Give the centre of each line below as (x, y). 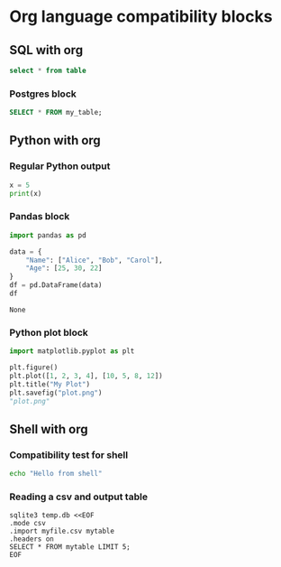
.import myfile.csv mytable (62, 531)
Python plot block (49, 332)
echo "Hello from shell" (56, 474)
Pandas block (40, 217)
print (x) (26, 193)
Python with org (55, 140)
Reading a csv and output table (79, 497)
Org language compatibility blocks (141, 17)
